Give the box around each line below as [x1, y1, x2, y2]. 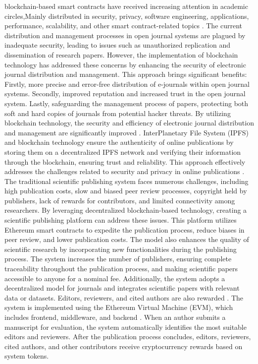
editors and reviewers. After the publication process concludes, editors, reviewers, [4, 331, 251, 342]
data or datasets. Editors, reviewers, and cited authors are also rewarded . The [4, 292, 244, 303]
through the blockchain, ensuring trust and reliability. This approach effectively [4, 156, 246, 167]
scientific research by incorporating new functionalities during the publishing [4, 243, 237, 254]
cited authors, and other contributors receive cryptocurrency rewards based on [4, 341, 243, 351]
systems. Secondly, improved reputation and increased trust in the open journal [4, 88, 246, 99]
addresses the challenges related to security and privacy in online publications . [4, 166, 245, 177]
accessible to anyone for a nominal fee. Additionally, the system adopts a [4, 273, 225, 283]
